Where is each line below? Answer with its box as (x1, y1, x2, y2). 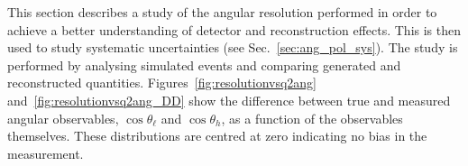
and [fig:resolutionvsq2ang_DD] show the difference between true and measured (7, 90, 451, 109)
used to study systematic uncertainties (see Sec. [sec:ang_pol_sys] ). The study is (7, 38, 458, 57)
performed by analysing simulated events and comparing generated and (7, 55, 401, 74)
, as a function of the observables (221, 108, 403, 127)
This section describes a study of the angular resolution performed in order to (7, 3, 437, 21)
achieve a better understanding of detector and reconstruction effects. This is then (7, 20, 462, 39)
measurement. (7, 143, 84, 162)
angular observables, (7, 108, 119, 127)
